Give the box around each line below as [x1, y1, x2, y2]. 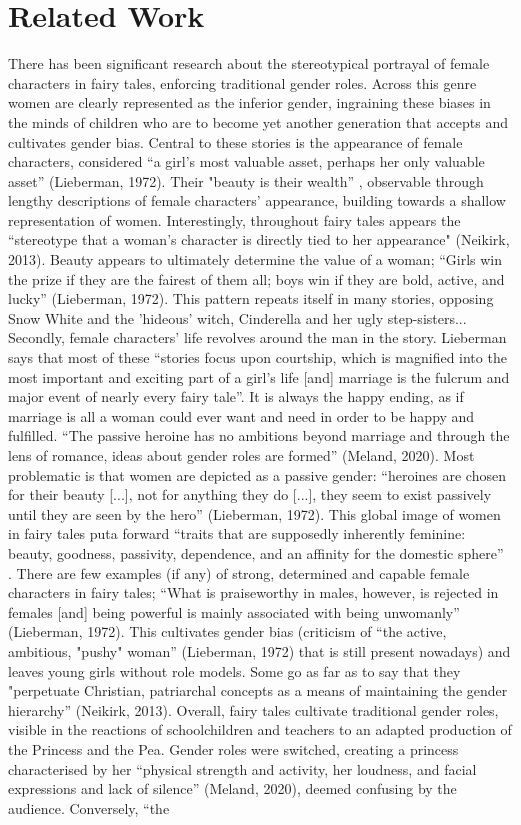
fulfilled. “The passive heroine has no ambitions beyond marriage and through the [8, 425, 510, 446]
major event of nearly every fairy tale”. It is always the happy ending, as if [8, 386, 464, 407]
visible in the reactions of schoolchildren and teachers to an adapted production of [8, 719, 512, 740]
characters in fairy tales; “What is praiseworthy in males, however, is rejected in [8, 582, 499, 603]
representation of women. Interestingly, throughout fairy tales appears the [8, 209, 461, 230]
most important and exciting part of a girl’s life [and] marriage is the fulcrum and [8, 366, 510, 387]
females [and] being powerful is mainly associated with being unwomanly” [8, 601, 460, 622]
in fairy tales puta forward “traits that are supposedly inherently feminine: [8, 523, 466, 544]
